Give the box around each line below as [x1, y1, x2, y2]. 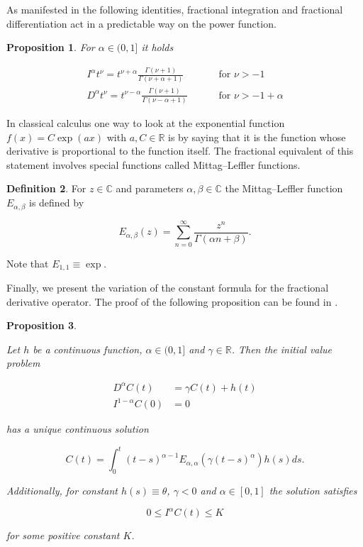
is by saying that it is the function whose [168, 129, 346, 144]
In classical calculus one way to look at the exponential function [6, 116, 285, 131]
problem [6, 355, 40, 370]
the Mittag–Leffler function [225, 181, 343, 196]
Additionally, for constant [6, 483, 118, 498]
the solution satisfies [269, 483, 357, 498]
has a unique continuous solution [6, 421, 149, 436]
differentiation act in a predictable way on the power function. [6, 16, 277, 31]
